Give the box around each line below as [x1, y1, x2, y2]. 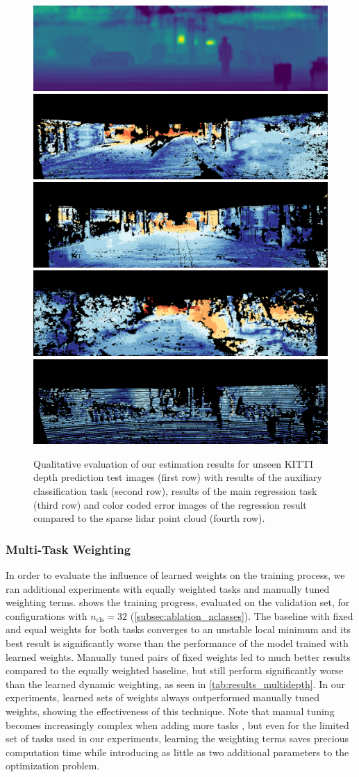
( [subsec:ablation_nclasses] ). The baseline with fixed [130, 608, 353, 623]
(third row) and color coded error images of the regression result [33, 497, 307, 512]
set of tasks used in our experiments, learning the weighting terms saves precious [6, 731, 349, 746]
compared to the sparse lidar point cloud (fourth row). [33, 511, 265, 525]
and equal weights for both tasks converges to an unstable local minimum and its [6, 622, 351, 637]
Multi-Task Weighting [6, 540, 131, 557]
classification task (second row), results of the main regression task [33, 483, 317, 498]
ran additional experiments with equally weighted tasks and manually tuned [6, 581, 330, 596]
